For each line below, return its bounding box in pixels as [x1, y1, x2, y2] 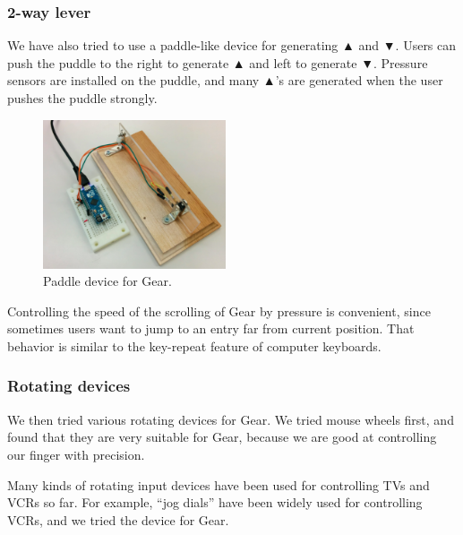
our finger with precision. [7, 444, 145, 463]
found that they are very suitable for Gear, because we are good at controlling [7, 427, 437, 446]
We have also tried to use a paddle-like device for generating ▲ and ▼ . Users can [7, 36, 457, 55]
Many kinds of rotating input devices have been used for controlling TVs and [7, 475, 430, 494]
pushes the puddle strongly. [7, 89, 158, 107]
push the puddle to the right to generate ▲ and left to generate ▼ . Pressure [7, 53, 428, 72]
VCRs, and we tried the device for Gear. [7, 510, 229, 529]
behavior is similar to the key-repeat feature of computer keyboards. [7, 336, 382, 355]
